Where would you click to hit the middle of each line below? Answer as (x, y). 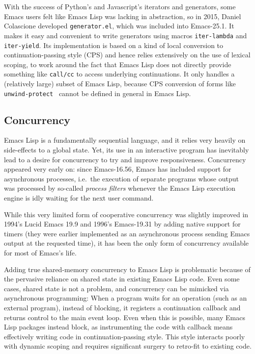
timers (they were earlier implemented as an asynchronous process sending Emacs (127, 233)
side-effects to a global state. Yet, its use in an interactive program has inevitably (127, 150)
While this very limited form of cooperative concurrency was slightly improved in (126, 214)
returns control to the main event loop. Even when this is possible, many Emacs (125, 317)
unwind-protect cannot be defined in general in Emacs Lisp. (98, 93)
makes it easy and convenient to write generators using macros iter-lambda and (126, 35)
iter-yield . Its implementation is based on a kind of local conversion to (114, 45)
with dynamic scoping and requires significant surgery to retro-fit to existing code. (128, 346)
